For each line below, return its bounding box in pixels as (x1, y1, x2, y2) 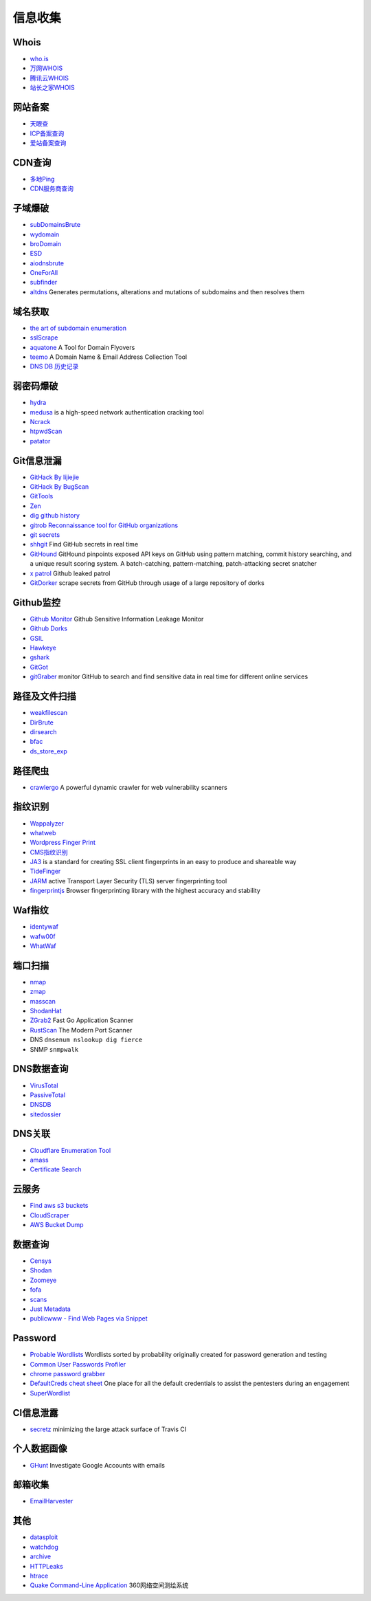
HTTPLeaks (30, 1562, 63, 1570)
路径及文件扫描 (12, 691, 76, 703)
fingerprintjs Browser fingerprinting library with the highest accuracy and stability (30, 887, 261, 895)
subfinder (30, 278, 58, 287)
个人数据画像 (12, 1443, 67, 1455)
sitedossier (30, 1110, 61, 1118)
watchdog (30, 1543, 58, 1551)
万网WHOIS (30, 64, 63, 72)
